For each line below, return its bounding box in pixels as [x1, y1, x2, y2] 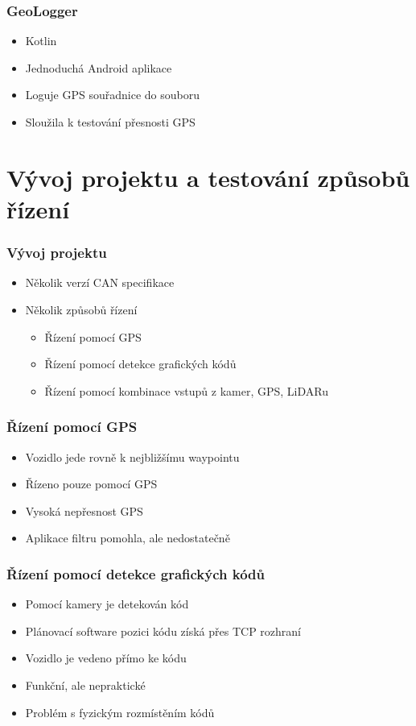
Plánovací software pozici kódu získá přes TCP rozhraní [25, 622, 302, 639]
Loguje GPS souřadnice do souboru [25, 86, 200, 103]
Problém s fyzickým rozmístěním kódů [25, 703, 215, 720]
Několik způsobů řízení [25, 301, 138, 317]
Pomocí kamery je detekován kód [25, 595, 189, 612]
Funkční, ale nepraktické [25, 676, 146, 693]
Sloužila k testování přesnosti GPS [25, 114, 196, 130]
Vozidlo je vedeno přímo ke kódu [25, 649, 187, 666]
